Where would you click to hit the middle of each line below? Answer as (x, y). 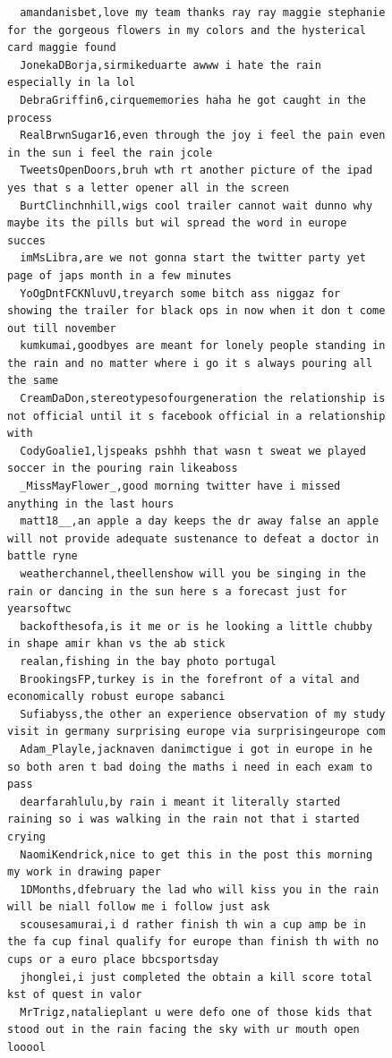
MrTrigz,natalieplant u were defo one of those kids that (196, 1012)
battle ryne (43, 556)
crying (26, 836)
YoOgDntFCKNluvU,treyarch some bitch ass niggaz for (180, 293)
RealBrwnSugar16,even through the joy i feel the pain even (203, 136)
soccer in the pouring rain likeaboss (123, 469)
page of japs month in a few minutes (119, 275)
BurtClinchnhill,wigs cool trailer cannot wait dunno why (196, 205)
